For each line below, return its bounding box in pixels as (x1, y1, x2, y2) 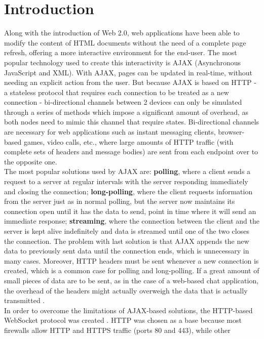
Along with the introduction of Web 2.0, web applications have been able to (4, 27, 240, 38)
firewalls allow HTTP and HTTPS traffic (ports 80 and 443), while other (4, 324, 231, 335)
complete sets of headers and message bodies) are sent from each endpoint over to (4, 146, 258, 157)
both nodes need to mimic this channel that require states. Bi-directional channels (4, 116, 259, 127)
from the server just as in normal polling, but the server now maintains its (4, 196, 235, 206)
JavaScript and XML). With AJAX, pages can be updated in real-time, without (4, 67, 252, 77)
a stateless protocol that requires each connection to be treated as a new (4, 87, 229, 97)
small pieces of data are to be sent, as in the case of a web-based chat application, (4, 275, 259, 285)
